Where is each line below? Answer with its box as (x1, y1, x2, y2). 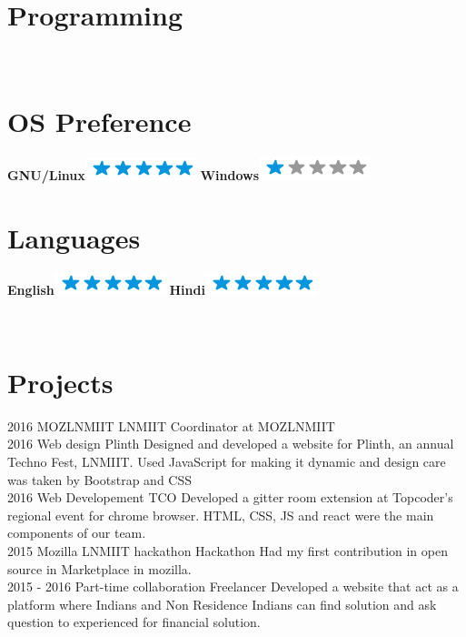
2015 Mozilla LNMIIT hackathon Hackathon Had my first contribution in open (7, 541, 448, 561)
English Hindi (7, 279, 205, 298)
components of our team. (7, 523, 146, 542)
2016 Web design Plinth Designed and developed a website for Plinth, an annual (7, 434, 454, 453)
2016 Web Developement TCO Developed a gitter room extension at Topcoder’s (7, 488, 453, 507)
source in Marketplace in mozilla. (7, 559, 192, 578)
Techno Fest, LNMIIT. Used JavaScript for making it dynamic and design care (7, 452, 446, 471)
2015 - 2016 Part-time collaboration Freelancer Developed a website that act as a (7, 577, 459, 596)
